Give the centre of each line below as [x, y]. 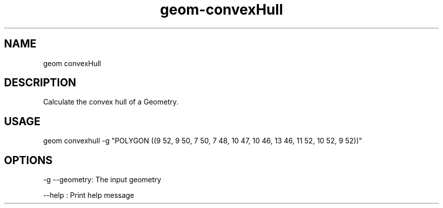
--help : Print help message [89, 195]
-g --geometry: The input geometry [102, 180]
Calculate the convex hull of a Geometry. [111, 102]
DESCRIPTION [40, 83]
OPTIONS [28, 160]
